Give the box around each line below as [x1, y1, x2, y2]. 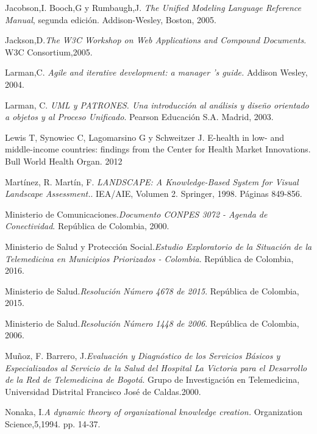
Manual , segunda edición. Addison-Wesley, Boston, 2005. [5, 13, 216, 26]
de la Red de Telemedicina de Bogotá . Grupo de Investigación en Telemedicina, [5, 373, 300, 386]
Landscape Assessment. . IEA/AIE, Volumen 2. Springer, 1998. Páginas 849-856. [5, 187, 302, 200]
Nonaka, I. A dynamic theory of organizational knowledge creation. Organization [5, 405, 303, 418]
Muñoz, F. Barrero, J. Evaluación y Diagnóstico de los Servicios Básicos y [5, 349, 280, 362]
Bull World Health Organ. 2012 [5, 154, 123, 167]
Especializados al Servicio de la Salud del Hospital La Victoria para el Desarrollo [5, 361, 307, 374]
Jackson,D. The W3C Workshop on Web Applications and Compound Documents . [5, 34, 307, 46]
